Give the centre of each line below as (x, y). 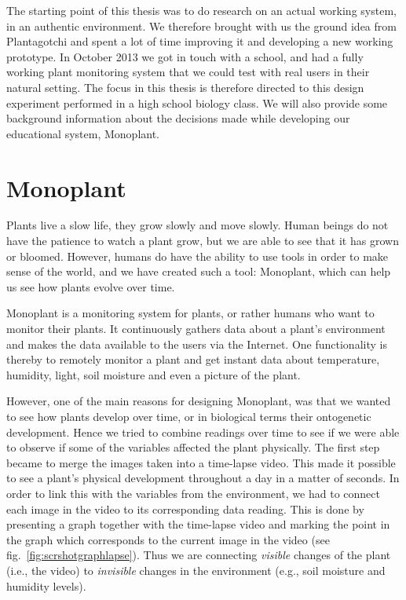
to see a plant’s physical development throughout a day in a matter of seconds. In (203, 478)
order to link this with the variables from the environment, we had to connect (193, 493)
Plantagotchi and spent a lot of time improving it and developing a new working (200, 41)
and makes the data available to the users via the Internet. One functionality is (197, 344)
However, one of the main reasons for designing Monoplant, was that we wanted (199, 401)
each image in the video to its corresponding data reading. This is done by (185, 509)
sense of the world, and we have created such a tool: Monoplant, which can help (199, 271)
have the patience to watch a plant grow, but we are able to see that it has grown (203, 241)
